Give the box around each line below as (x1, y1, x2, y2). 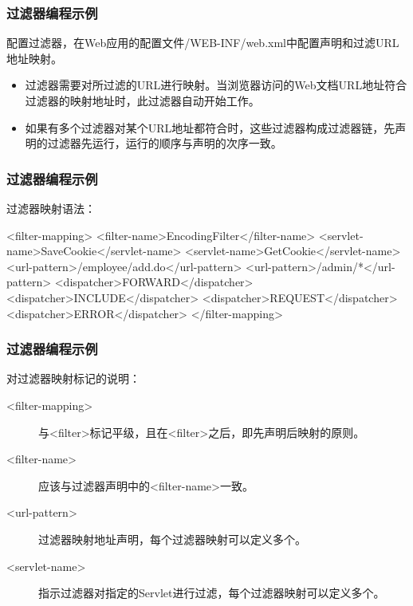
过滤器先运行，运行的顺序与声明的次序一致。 (47, 135, 282, 151)
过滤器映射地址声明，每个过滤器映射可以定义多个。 (38, 530, 306, 547)
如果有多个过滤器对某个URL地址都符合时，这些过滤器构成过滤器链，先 (25, 119, 395, 136)
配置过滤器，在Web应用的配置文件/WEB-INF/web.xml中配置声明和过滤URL (6, 34, 399, 51)
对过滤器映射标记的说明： (6, 370, 140, 387)
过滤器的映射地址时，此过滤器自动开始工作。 (25, 92, 260, 108)
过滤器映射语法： (6, 200, 96, 216)
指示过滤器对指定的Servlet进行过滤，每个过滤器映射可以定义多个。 (38, 584, 385, 601)
